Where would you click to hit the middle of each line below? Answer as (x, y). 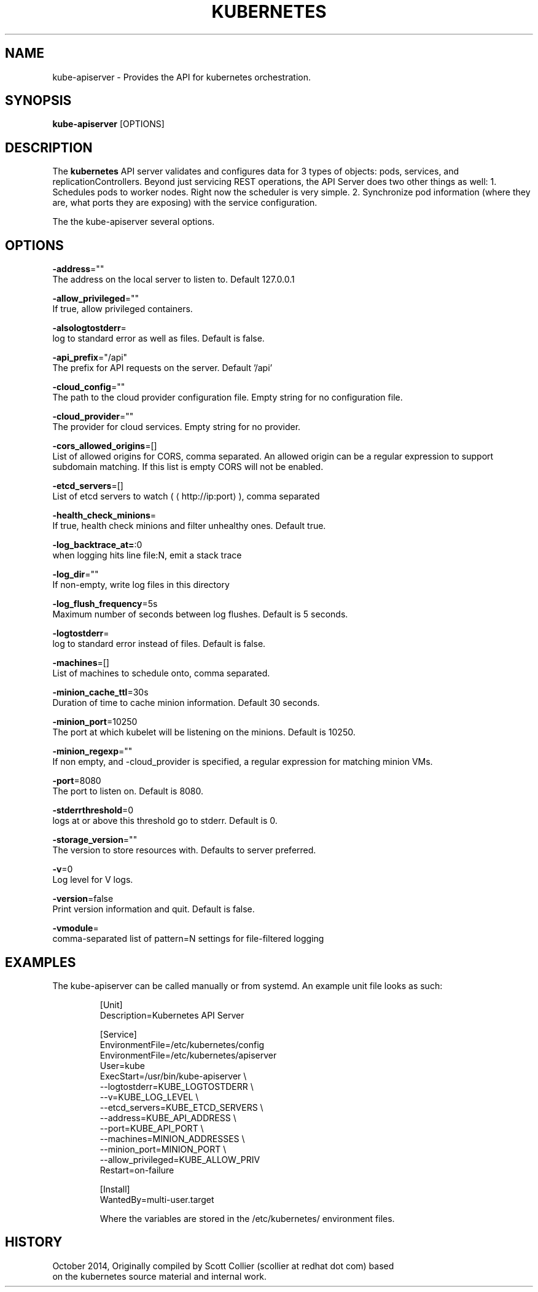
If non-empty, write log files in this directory (141, 585)
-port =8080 (77, 781)
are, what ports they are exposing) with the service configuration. (185, 203)
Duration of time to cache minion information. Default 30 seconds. (186, 703)
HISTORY (34, 1242)
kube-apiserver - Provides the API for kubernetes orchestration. (181, 77)
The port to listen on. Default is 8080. (128, 791)
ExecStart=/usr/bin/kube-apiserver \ (173, 1076)
